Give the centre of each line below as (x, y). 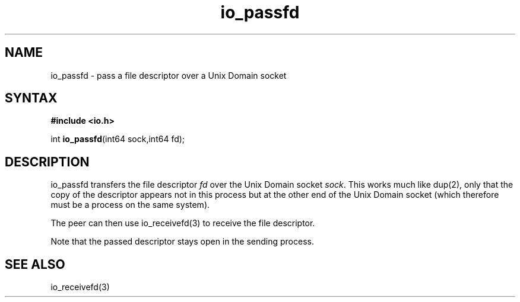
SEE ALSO (35, 264)
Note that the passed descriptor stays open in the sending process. (182, 242)
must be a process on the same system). (130, 205)
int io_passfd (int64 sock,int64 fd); (118, 139)
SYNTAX (31, 98)
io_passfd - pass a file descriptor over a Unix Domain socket (169, 75)
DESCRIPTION (47, 162)
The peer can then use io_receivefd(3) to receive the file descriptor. (183, 223)
